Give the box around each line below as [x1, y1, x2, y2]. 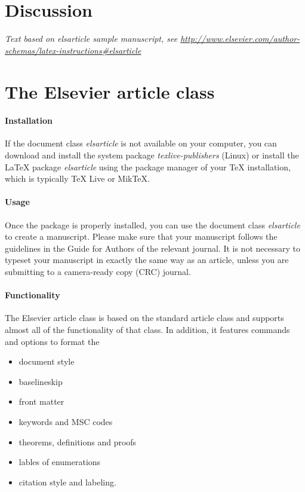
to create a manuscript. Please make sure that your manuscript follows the [5, 230, 278, 243]
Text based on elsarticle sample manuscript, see [5, 32, 178, 45]
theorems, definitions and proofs [19, 435, 137, 448]
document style [19, 355, 75, 368]
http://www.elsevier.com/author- [180, 32, 300, 45]
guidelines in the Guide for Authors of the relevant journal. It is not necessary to [5, 242, 300, 254]
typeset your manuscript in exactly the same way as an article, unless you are [5, 253, 289, 266]
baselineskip [19, 375, 63, 387]
